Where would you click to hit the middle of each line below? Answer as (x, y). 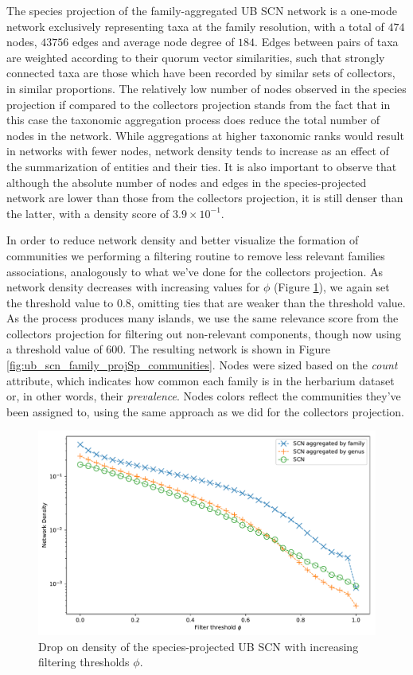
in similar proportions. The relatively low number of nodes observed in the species (206, 88)
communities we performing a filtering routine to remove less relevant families (196, 255)
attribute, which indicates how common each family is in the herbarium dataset (201, 380)
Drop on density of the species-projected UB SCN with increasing (199, 646)
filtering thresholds (84, 662)
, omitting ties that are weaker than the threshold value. (268, 302)
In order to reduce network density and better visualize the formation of (183, 240)
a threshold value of (55, 349)
